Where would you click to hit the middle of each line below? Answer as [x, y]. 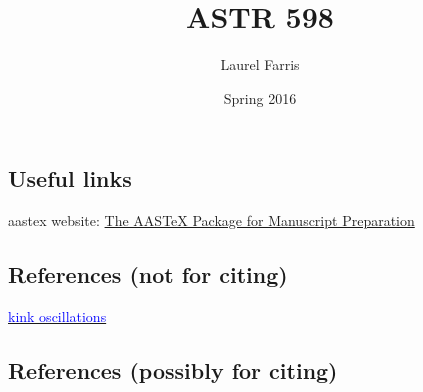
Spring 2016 [260, 97]
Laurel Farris [260, 64]
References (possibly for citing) [173, 369]
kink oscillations [57, 315]
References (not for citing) [148, 274]
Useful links [70, 178]
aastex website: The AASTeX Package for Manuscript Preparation [211, 220]
